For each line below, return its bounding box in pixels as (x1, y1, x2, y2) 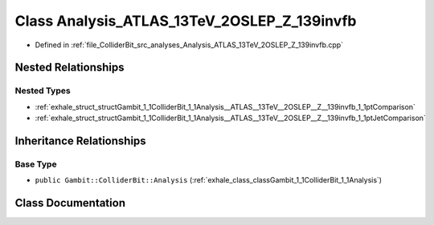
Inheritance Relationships (14, 134, 146, 147)
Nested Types (14, 85, 72, 96)
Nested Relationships (14, 61, 125, 74)
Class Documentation (14, 196, 126, 210)
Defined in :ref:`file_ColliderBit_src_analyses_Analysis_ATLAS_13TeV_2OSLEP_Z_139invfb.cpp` (35, 40, 344, 50)
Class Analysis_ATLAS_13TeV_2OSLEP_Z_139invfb (14, 12, 357, 30)
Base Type (14, 159, 57, 170)
